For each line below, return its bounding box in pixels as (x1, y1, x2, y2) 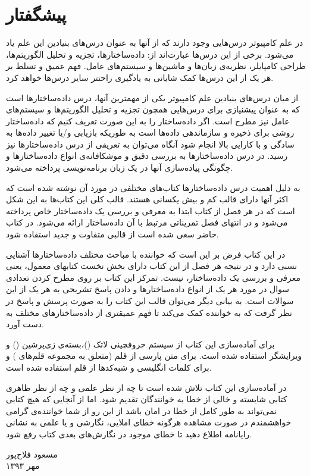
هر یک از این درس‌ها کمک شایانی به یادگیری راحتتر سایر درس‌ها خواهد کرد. (6, 71, 274, 83)
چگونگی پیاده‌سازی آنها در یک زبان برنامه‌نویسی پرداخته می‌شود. (6, 161, 233, 174)
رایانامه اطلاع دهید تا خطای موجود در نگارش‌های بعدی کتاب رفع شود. (6, 427, 252, 440)
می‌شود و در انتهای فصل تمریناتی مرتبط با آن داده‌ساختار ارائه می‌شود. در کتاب (6, 216, 288, 228)
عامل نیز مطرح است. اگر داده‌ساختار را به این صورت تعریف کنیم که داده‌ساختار (6, 114, 290, 127)
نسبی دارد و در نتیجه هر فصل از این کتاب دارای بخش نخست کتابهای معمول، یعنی (6, 259, 298, 272)
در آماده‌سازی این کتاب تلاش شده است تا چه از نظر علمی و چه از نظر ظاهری (6, 381, 287, 393)
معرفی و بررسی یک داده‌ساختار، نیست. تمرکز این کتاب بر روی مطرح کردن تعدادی (6, 271, 300, 283)
